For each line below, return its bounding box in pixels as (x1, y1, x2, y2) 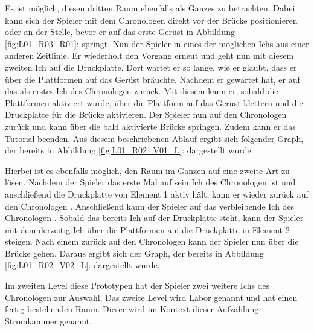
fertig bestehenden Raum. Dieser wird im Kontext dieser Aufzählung (5, 303, 259, 315)
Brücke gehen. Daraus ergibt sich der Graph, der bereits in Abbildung (5, 246, 264, 259)
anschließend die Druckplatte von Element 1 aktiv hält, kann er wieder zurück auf (5, 187, 309, 200)
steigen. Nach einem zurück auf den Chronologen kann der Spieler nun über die (5, 235, 299, 248)
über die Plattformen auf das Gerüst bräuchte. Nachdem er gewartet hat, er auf (5, 72, 300, 85)
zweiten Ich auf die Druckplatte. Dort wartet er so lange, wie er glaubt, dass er (5, 60, 297, 73)
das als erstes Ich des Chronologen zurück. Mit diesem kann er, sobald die (5, 85, 278, 97)
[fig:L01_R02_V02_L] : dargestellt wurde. (5, 259, 160, 271)
